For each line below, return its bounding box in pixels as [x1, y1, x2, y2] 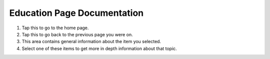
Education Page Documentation [9, 7, 144, 18]
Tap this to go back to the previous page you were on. [21, 31, 133, 37]
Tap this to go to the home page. [21, 25, 89, 31]
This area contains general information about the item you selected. [21, 39, 161, 45]
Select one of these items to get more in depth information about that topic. [21, 45, 177, 52]
